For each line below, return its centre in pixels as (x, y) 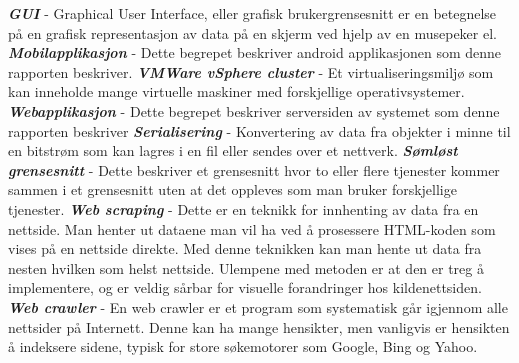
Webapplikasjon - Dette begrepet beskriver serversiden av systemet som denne (254, 110)
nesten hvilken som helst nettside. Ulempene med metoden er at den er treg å (246, 267)
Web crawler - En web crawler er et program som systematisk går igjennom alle (258, 306)
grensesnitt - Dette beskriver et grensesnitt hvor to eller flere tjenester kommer (254, 169)
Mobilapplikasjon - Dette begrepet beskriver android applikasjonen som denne (255, 52)
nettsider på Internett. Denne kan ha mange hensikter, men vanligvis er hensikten (259, 326)
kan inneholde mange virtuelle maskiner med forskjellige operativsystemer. (236, 91)
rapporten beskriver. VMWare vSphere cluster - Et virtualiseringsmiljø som (251, 71)
